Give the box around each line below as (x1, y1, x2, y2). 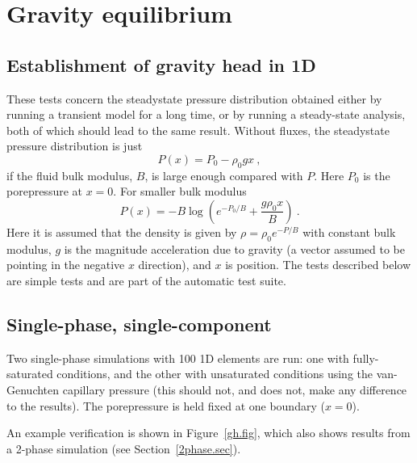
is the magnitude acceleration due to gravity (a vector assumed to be (64, 240, 405, 257)
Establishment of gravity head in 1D (6, 52, 316, 77)
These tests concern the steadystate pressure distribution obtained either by (6, 90, 382, 107)
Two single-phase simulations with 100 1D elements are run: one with (6, 349, 349, 366)
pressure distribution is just (6, 137, 143, 154)
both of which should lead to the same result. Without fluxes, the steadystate (6, 121, 390, 138)
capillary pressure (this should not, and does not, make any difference (62, 381, 407, 398)
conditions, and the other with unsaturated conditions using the (56, 365, 373, 382)
